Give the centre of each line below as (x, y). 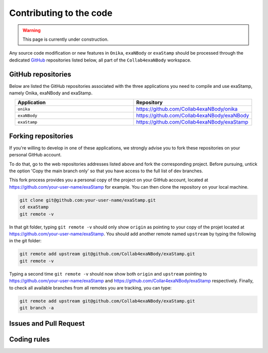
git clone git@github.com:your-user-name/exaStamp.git (88, 200)
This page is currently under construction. (66, 39)
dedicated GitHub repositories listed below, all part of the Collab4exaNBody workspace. (100, 60)
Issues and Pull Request (47, 323)
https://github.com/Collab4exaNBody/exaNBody (193, 116)
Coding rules (30, 339)
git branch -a (37, 308)
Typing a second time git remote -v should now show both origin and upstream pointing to (108, 274)
